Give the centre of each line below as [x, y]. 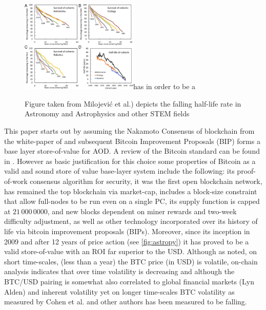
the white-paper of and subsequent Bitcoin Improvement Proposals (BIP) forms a [132, 141]
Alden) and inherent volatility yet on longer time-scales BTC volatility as [119, 291]
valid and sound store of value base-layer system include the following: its [119, 171]
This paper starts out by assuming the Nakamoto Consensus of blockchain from [129, 131]
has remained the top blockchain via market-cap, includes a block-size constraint [131, 191]
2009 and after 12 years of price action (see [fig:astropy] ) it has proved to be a [127, 241]
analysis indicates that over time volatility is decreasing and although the [119, 271]
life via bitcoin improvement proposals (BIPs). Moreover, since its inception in [127, 231]
